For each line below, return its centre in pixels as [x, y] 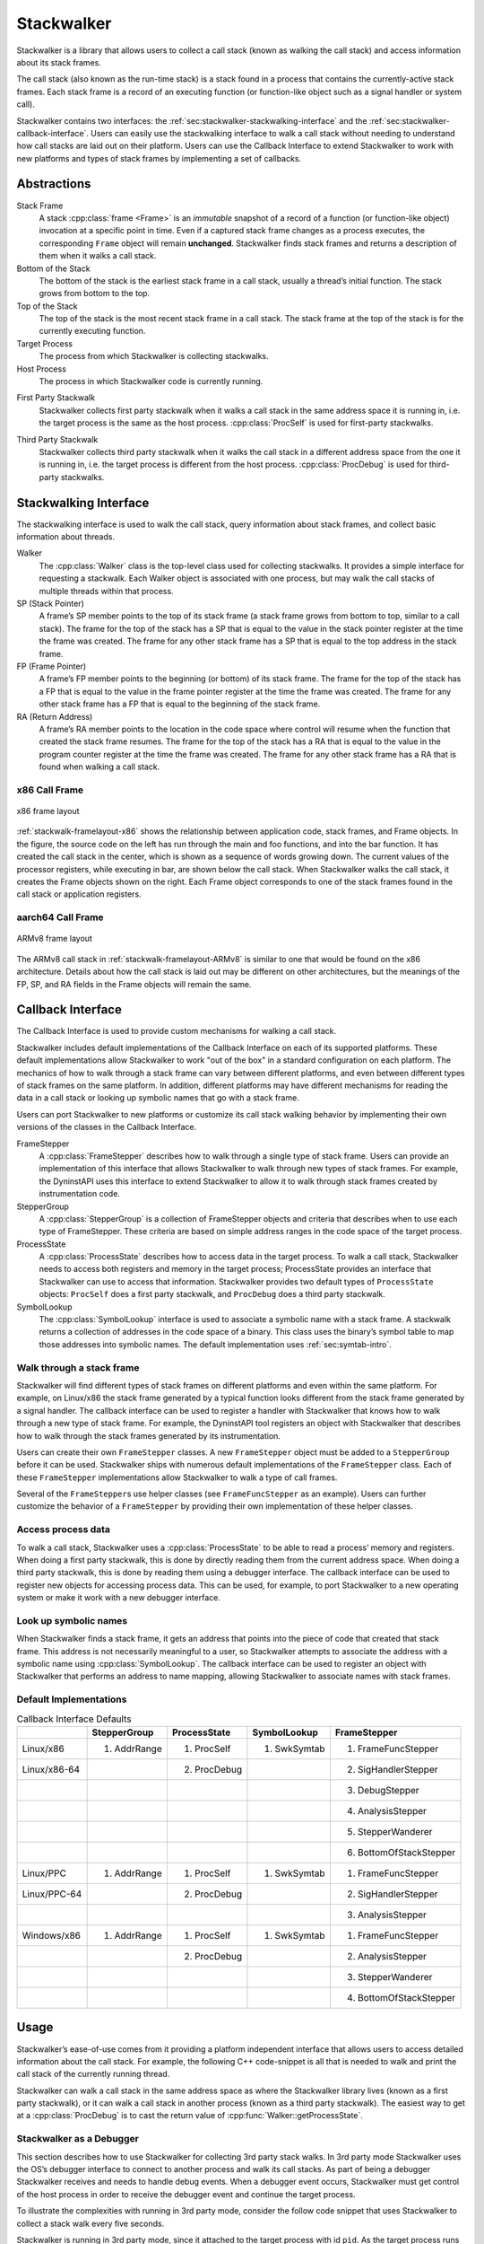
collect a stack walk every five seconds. [91, 2223]
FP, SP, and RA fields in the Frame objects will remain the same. [134, 984]
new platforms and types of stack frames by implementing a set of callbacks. [159, 158]
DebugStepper [389, 1790]
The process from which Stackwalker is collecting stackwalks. [154, 356]
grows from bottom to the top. [95, 294]
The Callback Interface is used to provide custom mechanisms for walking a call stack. [177, 1031]
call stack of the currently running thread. [93, 2074]
